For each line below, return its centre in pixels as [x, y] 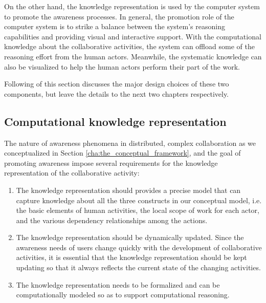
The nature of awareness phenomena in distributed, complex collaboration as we [130, 143]
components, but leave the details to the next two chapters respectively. [117, 93]
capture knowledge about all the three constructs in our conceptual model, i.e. [139, 200]
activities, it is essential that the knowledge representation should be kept [131, 257]
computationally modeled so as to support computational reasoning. [123, 295]
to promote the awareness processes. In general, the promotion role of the [119, 16]
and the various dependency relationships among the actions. [112, 220]
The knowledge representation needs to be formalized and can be [118, 284]
